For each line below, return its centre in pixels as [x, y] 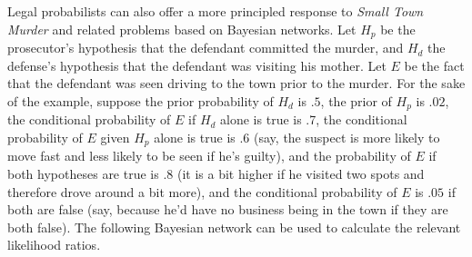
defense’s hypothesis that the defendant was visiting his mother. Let [197, 65]
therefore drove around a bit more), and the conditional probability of [202, 191]
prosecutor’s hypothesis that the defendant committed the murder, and [206, 48]
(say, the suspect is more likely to [347, 137]
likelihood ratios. [54, 245]
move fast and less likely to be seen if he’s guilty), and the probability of [209, 156]
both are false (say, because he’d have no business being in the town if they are [228, 209]
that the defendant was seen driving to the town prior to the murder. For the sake [236, 83]
